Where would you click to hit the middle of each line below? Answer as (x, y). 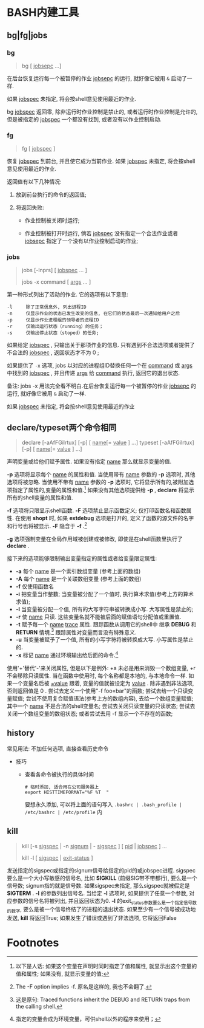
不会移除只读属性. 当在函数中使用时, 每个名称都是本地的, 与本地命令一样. (97, 676)
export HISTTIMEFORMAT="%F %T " (67, 792)
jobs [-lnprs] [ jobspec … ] (54, 270)
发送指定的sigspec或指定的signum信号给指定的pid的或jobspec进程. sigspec (101, 870)
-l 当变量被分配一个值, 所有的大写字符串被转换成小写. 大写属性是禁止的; (104, 609)
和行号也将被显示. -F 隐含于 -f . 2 (47, 525)
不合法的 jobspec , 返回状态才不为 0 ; (53, 352)
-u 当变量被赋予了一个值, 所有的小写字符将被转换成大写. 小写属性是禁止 (104, 640)
